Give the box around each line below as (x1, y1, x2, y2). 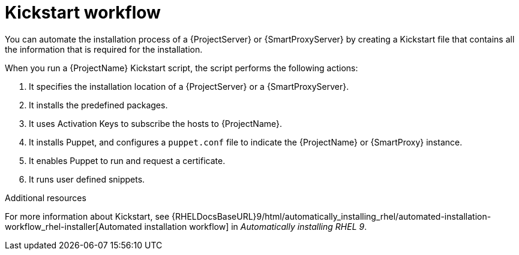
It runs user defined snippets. (29, 174, 145, 184)
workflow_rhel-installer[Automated (5, 221, 142, 232)
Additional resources (5, 192, 86, 203)
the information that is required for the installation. (5, 44, 203, 54)
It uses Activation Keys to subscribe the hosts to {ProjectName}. (29, 118, 283, 129)
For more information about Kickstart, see (5, 211, 170, 221)
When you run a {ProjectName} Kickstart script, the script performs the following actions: (5, 62, 358, 73)
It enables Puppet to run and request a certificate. (29, 155, 226, 166)
